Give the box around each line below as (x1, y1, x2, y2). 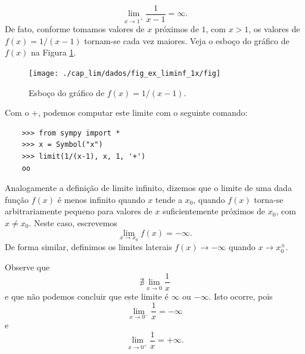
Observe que (5, 260, 50, 273)
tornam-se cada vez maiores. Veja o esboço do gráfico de (84, 34, 290, 47)
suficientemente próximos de (162, 205, 266, 217)
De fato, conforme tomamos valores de (5, 23, 145, 35)
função (5, 193, 29, 205)
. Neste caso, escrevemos (29, 217, 117, 229)
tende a (155, 193, 182, 205)
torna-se (254, 193, 284, 205)
